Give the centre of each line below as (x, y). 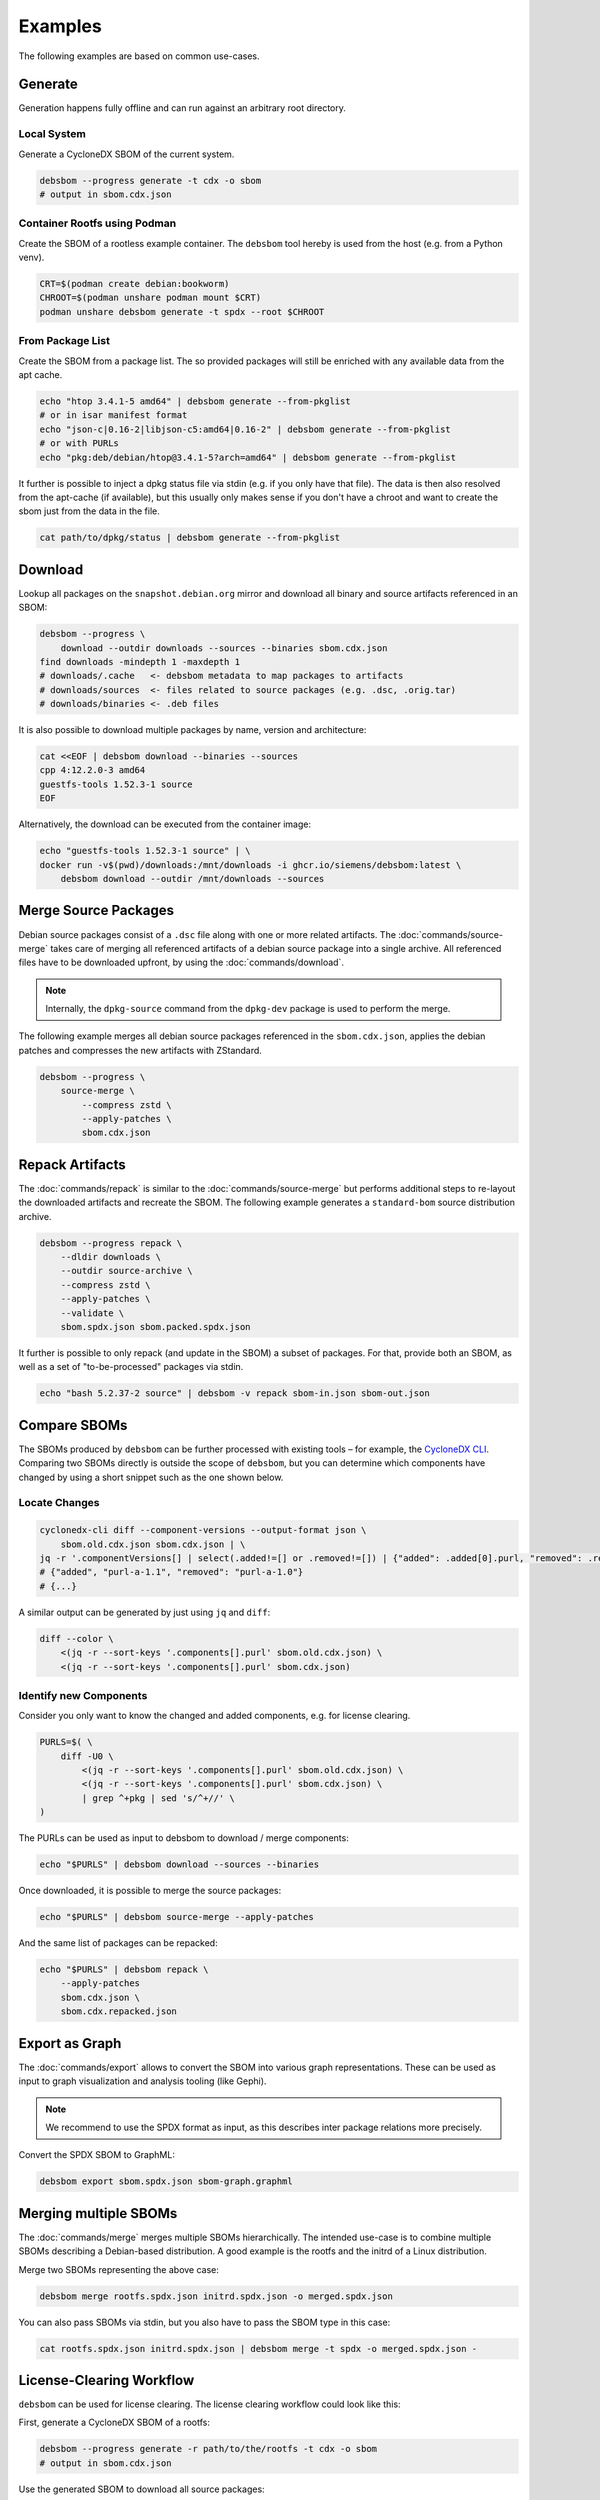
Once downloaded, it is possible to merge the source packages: (150, 1891)
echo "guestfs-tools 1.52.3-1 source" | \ (145, 851)
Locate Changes (59, 1503)
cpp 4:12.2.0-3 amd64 (92, 770)
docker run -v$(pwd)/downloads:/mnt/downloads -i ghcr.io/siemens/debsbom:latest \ (250, 864)
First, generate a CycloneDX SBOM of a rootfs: (114, 2422)
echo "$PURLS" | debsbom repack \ (124, 1969)
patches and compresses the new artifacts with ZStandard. (140, 1050)
